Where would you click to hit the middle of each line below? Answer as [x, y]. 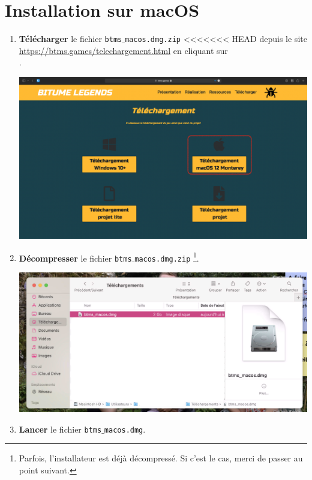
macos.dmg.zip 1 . [167, 257]
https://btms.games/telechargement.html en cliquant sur [123, 50]
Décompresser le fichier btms [75, 258]
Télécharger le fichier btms [70, 39]
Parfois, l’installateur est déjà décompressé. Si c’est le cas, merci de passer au [161, 458]
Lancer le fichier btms [60, 429]
